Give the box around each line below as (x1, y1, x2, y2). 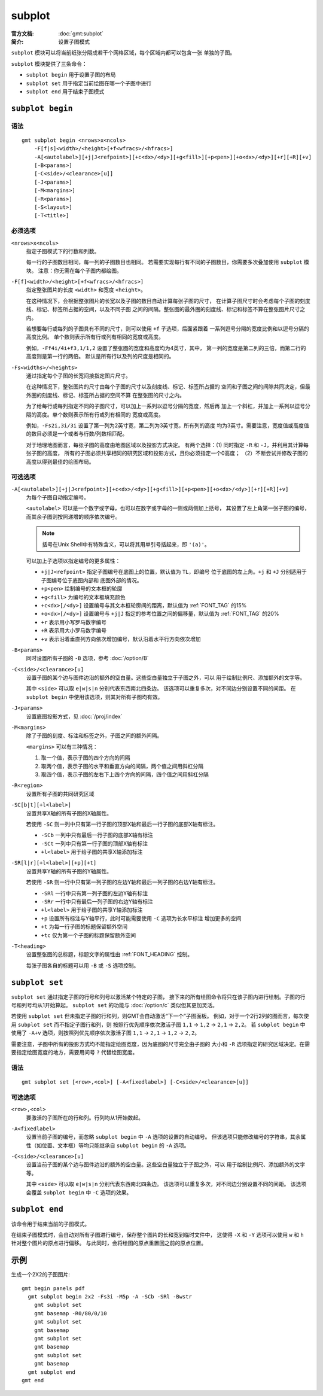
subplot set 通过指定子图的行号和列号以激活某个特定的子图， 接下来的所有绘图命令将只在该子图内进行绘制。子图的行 (11, 993, 306, 1000)
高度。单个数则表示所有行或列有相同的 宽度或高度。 (36, 410, 164, 418)
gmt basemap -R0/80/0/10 (33, 1310, 107, 1316)
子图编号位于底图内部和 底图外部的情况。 (41, 576, 142, 583)
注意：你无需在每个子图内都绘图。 (38, 267, 122, 274)
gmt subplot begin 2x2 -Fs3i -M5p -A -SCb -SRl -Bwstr (28, 1293, 193, 1300)
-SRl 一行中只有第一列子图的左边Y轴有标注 (41, 889, 148, 897)
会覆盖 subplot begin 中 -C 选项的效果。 (26, 1188, 132, 1196)
